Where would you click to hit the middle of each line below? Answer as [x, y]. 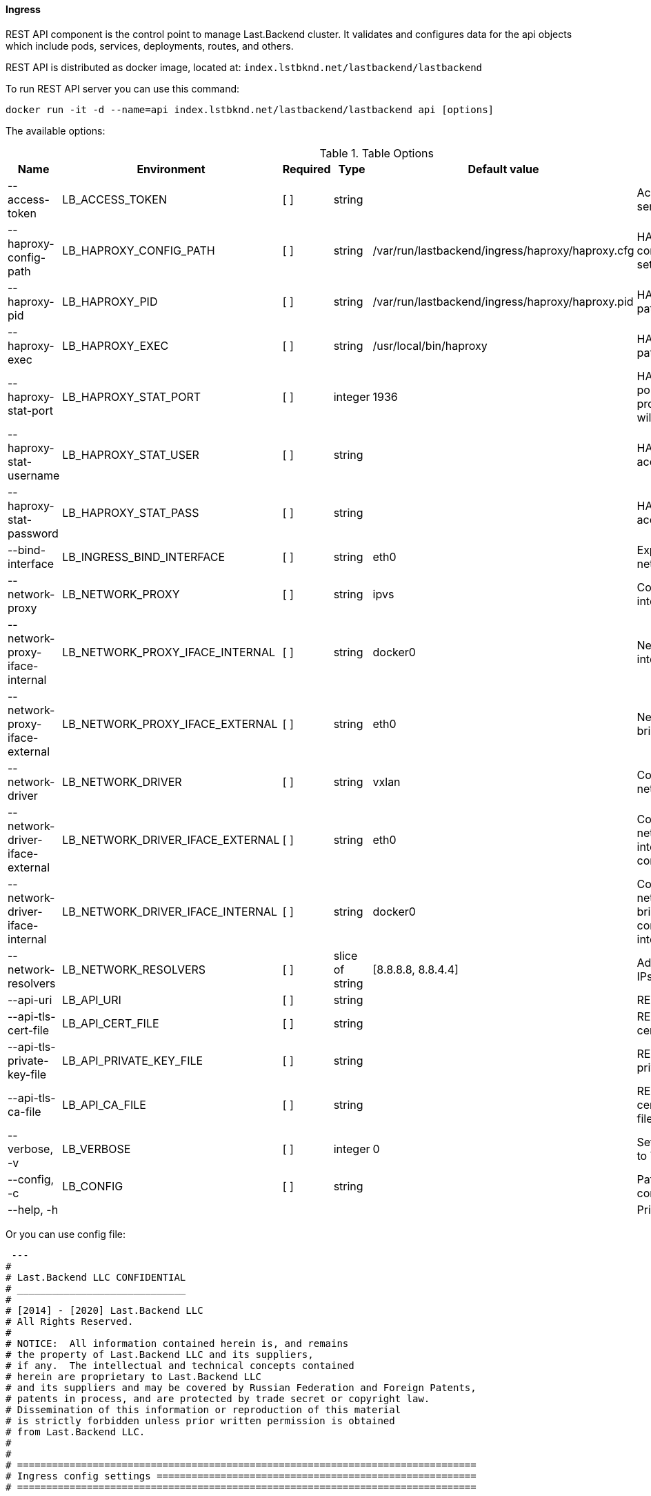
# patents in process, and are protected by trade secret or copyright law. [218, 1398]
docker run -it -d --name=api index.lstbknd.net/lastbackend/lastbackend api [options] [250, 109]
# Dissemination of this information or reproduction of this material [203, 1409]
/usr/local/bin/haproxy [430, 345]
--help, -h [33, 1209]
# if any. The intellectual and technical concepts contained [180, 1365]
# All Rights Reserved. [70, 1321]
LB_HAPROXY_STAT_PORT [132, 396]
